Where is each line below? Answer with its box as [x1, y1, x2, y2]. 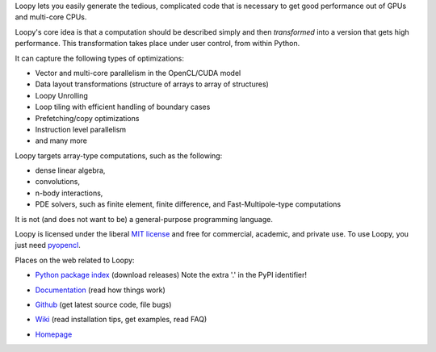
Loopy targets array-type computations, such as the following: [15, 150, 223, 161]
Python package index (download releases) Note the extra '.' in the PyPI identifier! [35, 270, 307, 280]
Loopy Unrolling [35, 90, 88, 100]
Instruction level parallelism [35, 124, 127, 134]
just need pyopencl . [15, 241, 81, 250]
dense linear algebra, [35, 166, 106, 175]
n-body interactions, [35, 188, 103, 198]
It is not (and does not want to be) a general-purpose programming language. [15, 214, 274, 224]
